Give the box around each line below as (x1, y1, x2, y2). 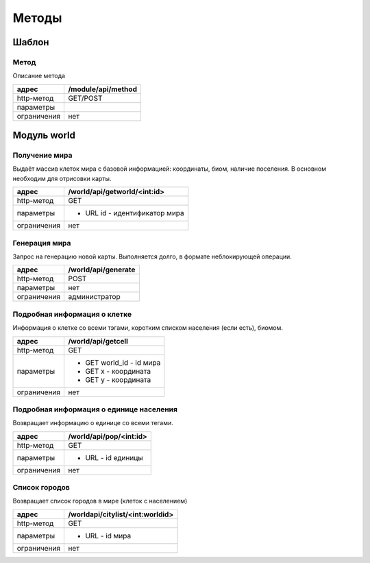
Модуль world (12, 130, 75, 141)
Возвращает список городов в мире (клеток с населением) (12, 497, 188, 505)
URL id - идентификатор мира (85, 208, 184, 218)
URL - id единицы (85, 453, 143, 462)
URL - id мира (85, 531, 132, 540)
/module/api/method (68, 84, 137, 94)
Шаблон (12, 36, 49, 48)
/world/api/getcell (68, 336, 128, 346)
